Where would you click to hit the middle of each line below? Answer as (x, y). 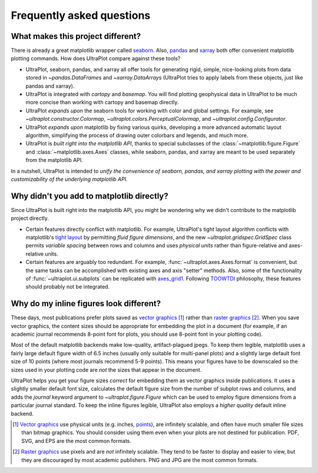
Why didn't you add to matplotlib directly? (90, 196)
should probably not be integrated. (68, 287)
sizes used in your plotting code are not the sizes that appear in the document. (106, 370)
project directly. (30, 219)
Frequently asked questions (81, 15)
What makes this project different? (76, 36)
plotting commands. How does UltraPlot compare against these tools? (96, 58)
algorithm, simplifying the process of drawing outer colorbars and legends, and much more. (137, 135)
